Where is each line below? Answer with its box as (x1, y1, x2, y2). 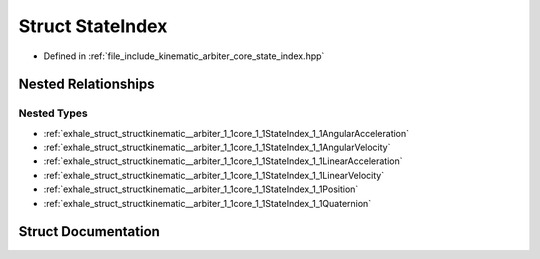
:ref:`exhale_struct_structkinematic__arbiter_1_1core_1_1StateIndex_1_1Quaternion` (43, 197, 372, 209)
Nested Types (18, 106, 89, 120)
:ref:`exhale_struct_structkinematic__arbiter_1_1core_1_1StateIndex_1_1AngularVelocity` (43, 141, 391, 154)
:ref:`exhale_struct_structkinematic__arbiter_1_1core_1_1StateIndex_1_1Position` (43, 183, 359, 195)
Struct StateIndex (18, 15, 168, 37)
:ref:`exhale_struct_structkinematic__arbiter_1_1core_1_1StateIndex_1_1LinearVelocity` (43, 169, 385, 181)
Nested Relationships (18, 76, 155, 93)
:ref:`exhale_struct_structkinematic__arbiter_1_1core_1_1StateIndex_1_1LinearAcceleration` (43, 155, 403, 167)
